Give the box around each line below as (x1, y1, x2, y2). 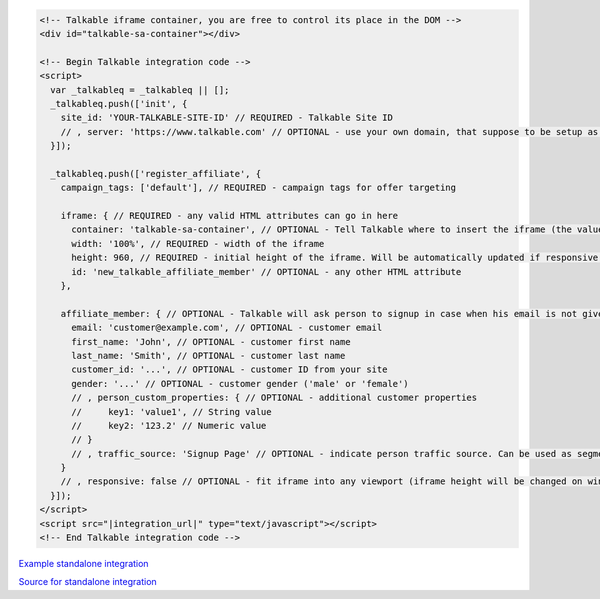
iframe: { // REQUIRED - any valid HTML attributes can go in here (60, 210, 399, 222)
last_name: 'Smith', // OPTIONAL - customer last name (71, 350, 346, 361)
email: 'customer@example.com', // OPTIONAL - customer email (71, 322, 383, 334)
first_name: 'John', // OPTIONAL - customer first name (71, 336, 351, 347)
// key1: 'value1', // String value (71, 406, 272, 417)
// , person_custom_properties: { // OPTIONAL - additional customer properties (71, 392, 478, 404)
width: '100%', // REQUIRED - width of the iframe (71, 238, 325, 249)
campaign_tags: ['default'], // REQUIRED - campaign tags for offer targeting (60, 182, 457, 194)
